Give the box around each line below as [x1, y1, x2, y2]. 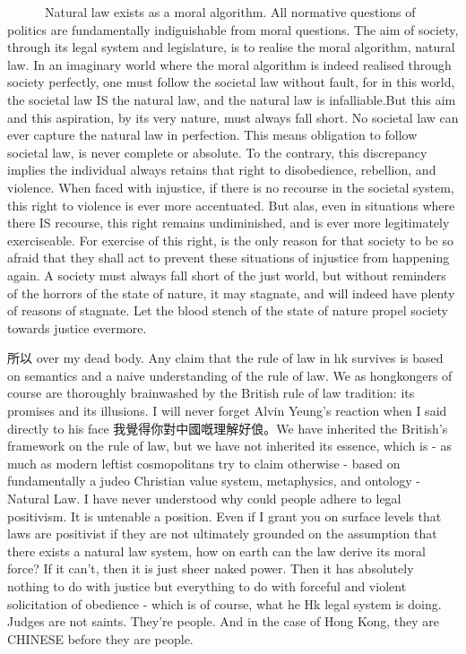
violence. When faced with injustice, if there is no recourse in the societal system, [7, 177, 454, 196]
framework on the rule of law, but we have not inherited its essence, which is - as [7, 436, 452, 455]
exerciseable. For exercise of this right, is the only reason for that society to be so [7, 230, 453, 249]
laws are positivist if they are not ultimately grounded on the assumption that [7, 524, 437, 543]
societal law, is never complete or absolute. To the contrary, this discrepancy [7, 142, 427, 161]
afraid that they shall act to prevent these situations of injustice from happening [7, 248, 450, 267]
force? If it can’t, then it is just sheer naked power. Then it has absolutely [7, 559, 414, 578]
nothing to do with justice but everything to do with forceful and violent [7, 577, 407, 595]
